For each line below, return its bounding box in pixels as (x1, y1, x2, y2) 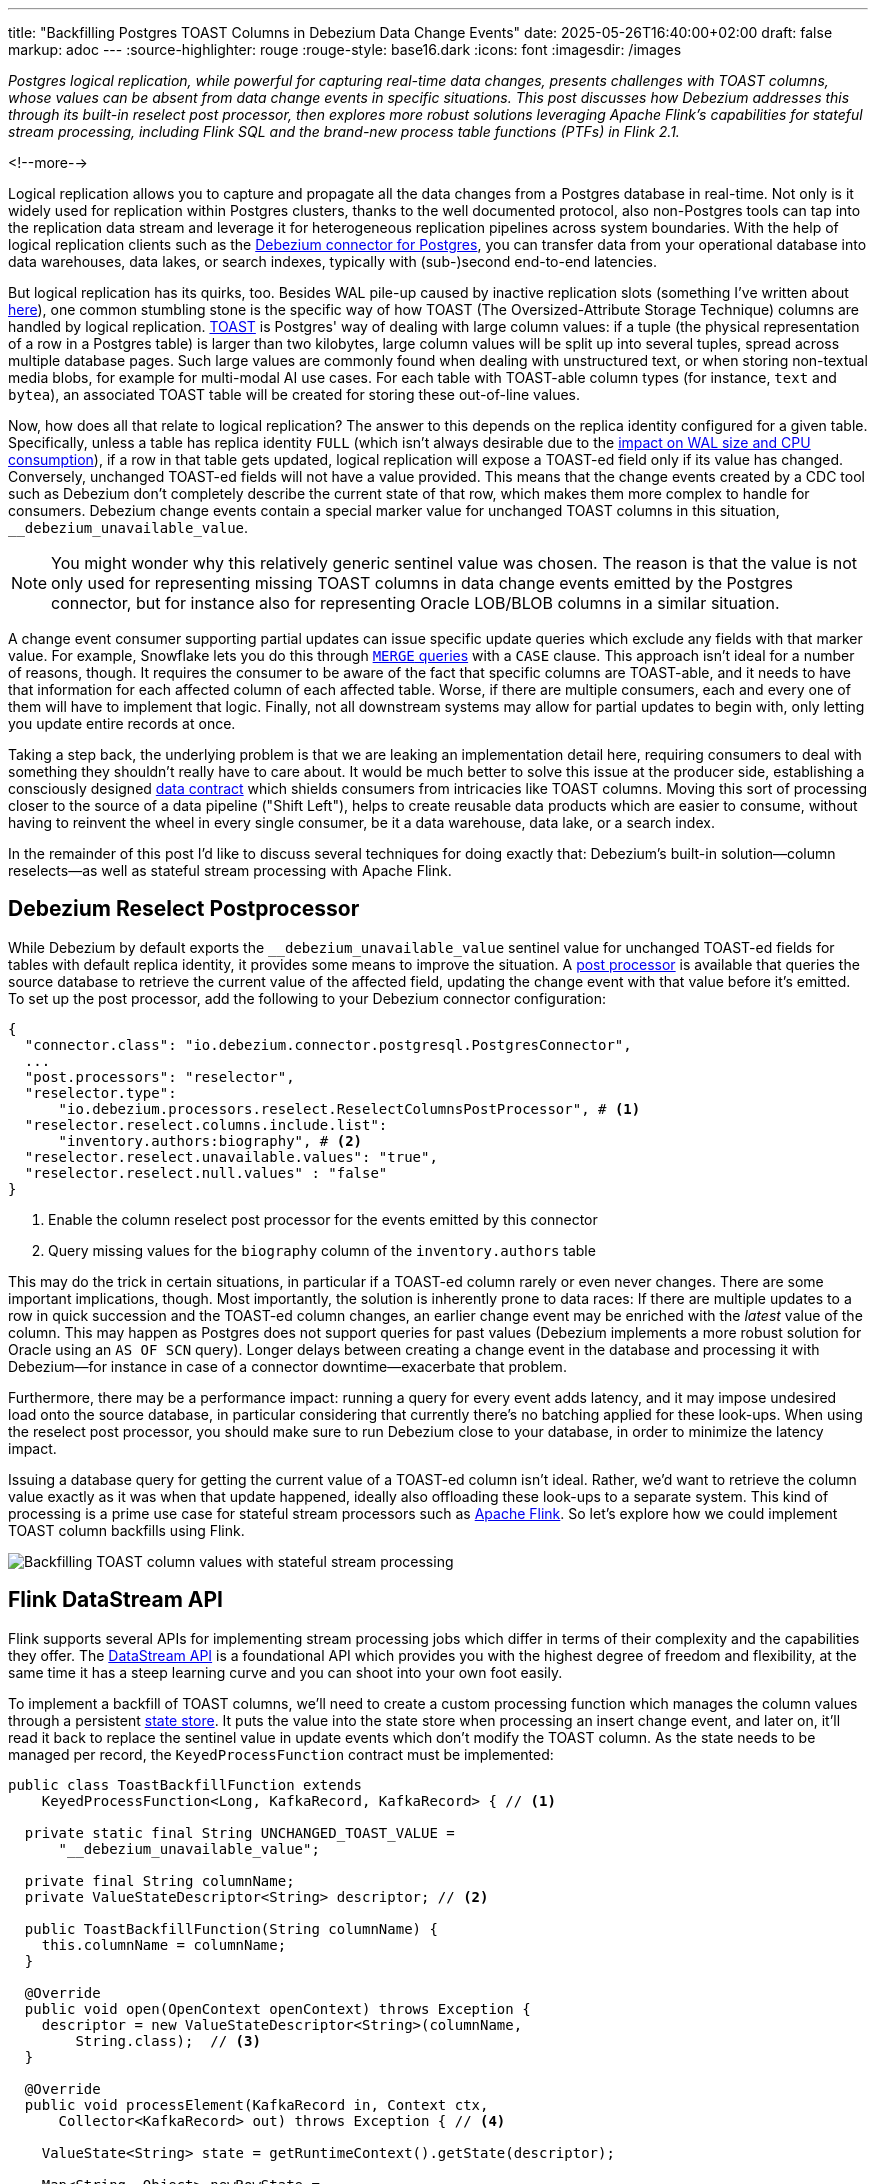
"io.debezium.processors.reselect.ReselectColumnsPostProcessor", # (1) (58, 1100, 641, 1117)
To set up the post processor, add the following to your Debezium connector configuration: (8, 989, 606, 1007)
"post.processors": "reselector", (24, 1068, 295, 1085)
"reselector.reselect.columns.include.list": (24, 1116, 388, 1133)
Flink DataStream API (8, 1587, 223, 1613)
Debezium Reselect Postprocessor (8, 896, 360, 922)
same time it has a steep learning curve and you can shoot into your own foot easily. (8, 1663, 563, 1681)
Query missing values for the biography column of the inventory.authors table (48, 1241, 596, 1259)
